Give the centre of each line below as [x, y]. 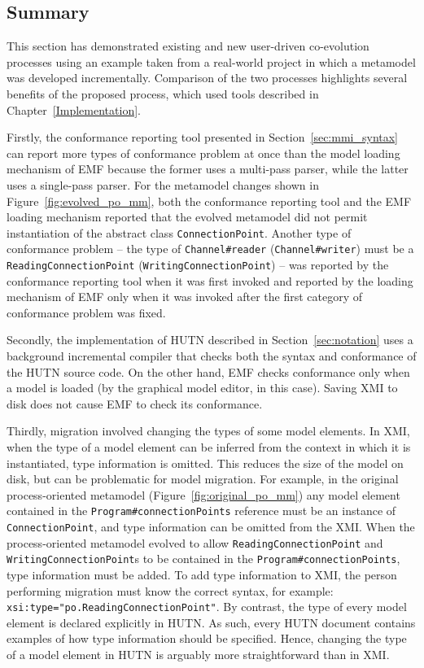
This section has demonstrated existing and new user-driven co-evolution [188, 46]
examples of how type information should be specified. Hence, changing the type [207, 638]
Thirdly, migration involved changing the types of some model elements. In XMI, [208, 431]
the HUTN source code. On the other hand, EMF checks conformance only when [208, 371]
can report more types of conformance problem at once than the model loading [203, 153]
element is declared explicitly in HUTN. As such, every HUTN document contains [211, 622]
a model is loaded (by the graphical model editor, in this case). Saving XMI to [202, 388]
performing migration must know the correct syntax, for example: [170, 590]
